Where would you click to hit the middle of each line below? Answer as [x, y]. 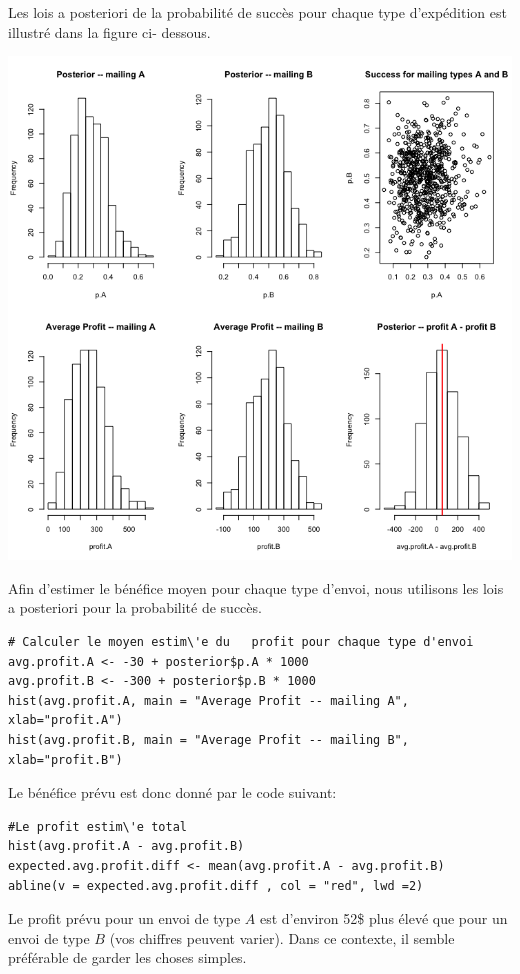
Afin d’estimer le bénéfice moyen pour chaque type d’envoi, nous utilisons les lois [256, 587]
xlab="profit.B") [65, 759]
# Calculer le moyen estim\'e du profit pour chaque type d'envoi [241, 641]
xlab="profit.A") [65, 720]
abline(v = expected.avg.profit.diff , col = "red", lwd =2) [216, 885]
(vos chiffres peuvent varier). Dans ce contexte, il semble [282, 937]
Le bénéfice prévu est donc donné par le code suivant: [172, 792]
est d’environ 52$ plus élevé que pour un [383, 918]
